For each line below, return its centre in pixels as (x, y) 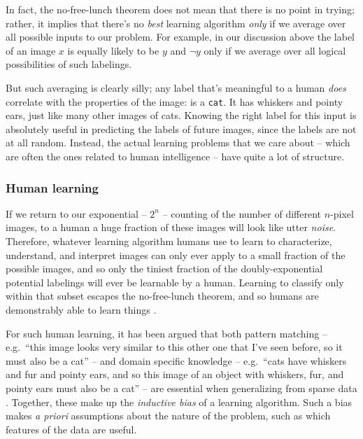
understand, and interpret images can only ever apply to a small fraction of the (176, 255)
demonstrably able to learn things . (81, 309)
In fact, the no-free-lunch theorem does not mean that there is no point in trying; (180, 9)
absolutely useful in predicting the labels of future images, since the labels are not (181, 128)
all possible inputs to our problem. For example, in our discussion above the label (180, 37)
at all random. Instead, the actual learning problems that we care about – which (178, 142)
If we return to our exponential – (76, 213)
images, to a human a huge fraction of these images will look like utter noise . (171, 227)
